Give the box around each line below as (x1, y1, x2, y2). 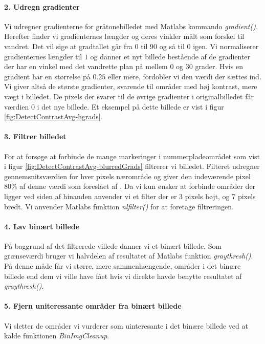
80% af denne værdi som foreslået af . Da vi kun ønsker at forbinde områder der (4, 181, 256, 191)
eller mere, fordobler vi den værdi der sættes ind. (107, 71, 261, 81)
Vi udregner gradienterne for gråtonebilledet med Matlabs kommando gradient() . (4, 20, 258, 31)
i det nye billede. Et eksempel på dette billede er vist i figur (37, 101, 224, 112)
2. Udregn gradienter (4, 1, 80, 12)
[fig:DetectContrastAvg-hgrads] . (4, 111, 103, 122)
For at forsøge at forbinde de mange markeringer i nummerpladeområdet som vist (4, 150, 260, 161)
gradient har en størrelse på (4, 71, 91, 81)
